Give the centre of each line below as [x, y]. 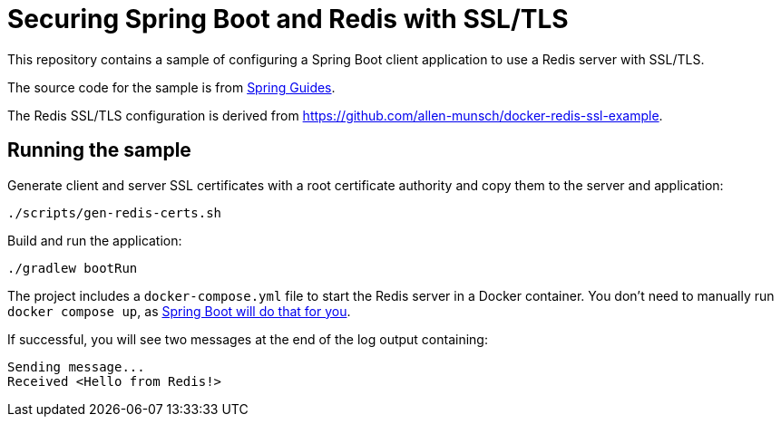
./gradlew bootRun [73, 268]
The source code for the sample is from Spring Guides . [171, 87]
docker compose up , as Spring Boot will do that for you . [179, 311]
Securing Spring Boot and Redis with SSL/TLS [288, 19]
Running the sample [99, 150]
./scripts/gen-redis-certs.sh [115, 212]
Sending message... [76, 366]
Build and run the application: [95, 240]
